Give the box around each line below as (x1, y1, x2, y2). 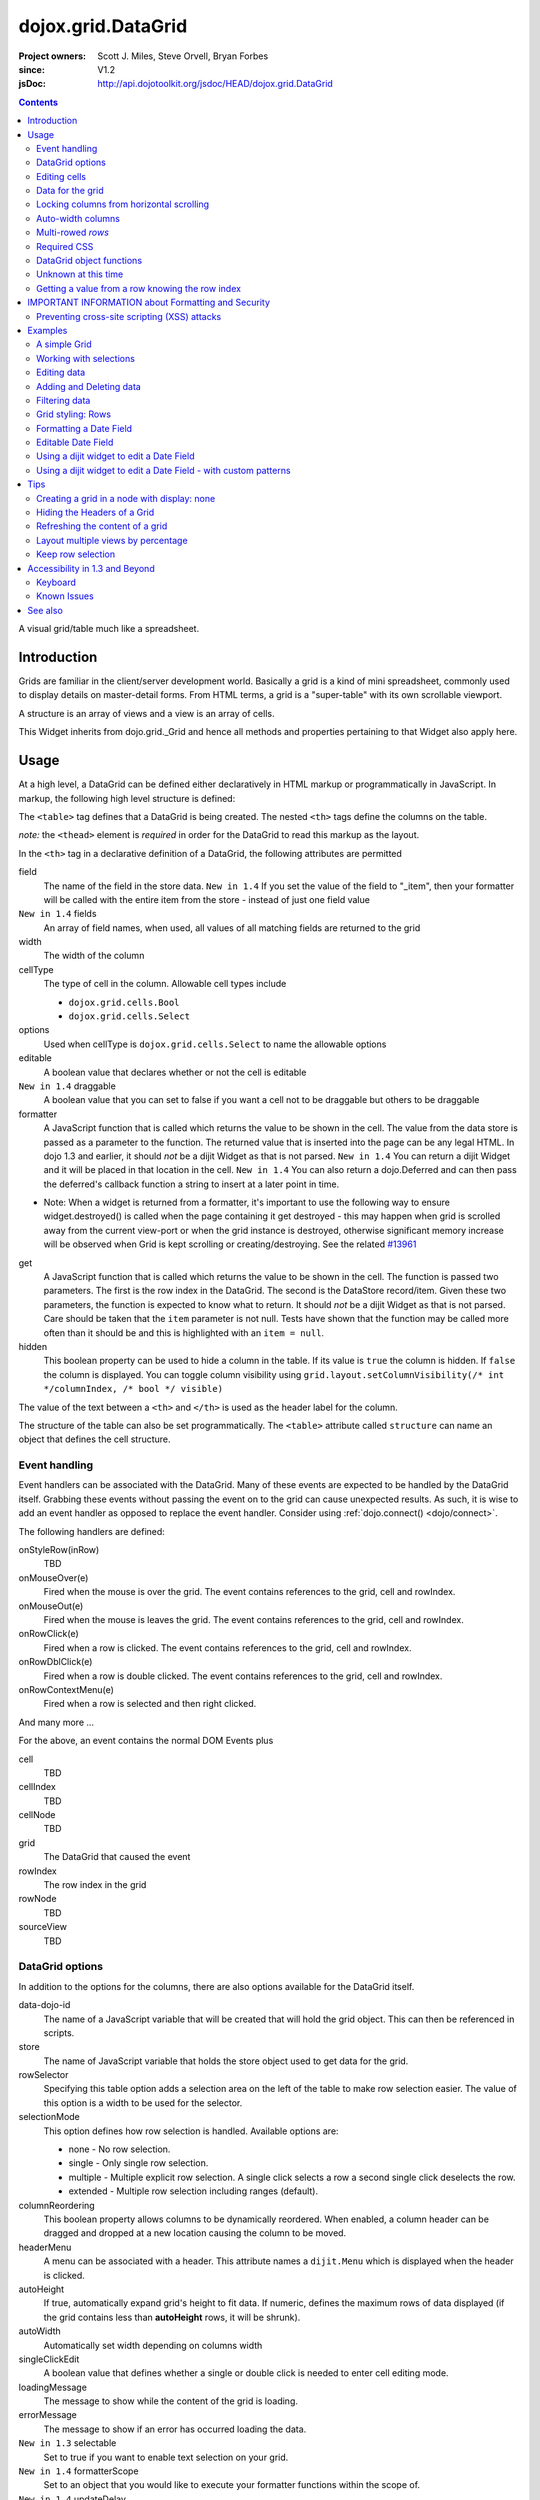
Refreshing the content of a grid (36, 520, 168, 532)
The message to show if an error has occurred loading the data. (43, 2423, 307, 2435)
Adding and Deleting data (36, 380, 142, 392)
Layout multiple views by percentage (36, 534, 189, 546)
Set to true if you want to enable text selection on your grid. (43, 2451, 289, 2463)
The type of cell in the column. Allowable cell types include (43, 978, 287, 990)
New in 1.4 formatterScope (18, 2465, 139, 2477)
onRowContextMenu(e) (18, 1683, 115, 1695)
